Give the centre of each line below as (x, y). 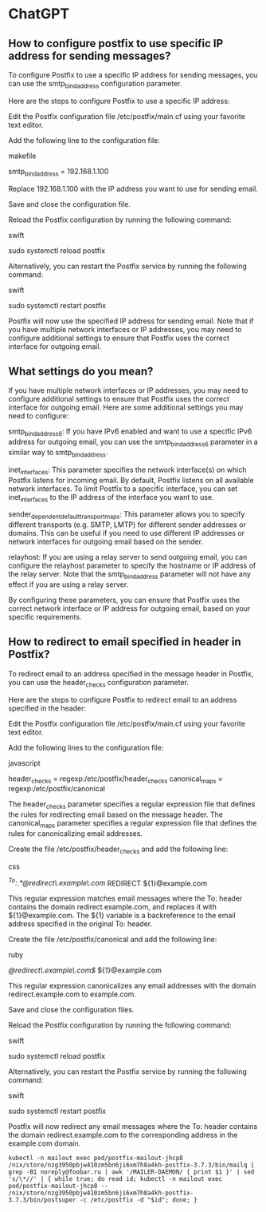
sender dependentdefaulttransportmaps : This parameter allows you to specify (127, 515)
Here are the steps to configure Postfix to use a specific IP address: (119, 101)
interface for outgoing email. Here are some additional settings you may (126, 407)
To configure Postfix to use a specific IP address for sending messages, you (133, 75)
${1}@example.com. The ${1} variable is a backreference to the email (122, 916)
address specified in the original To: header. (80, 924)
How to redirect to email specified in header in (125, 642)
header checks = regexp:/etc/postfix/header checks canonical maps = (115, 779)
